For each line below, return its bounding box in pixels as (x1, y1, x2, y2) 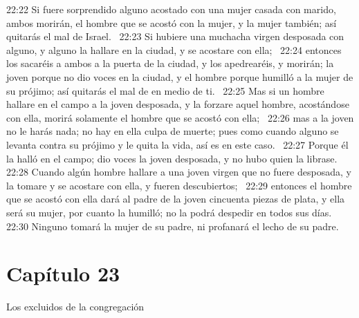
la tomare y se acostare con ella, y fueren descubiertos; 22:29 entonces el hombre (6, 178, 352, 192)
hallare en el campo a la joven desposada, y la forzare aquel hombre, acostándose (6, 97, 349, 111)
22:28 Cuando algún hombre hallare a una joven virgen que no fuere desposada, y (6, 165, 351, 179)
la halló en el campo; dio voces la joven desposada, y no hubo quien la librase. (6, 151, 338, 165)
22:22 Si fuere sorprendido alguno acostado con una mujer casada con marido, (6, 2, 336, 16)
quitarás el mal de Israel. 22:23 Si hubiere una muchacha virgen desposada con (6, 29, 344, 44)
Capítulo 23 (6, 259, 120, 288)
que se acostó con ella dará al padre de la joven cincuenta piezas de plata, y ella (6, 191, 345, 206)
